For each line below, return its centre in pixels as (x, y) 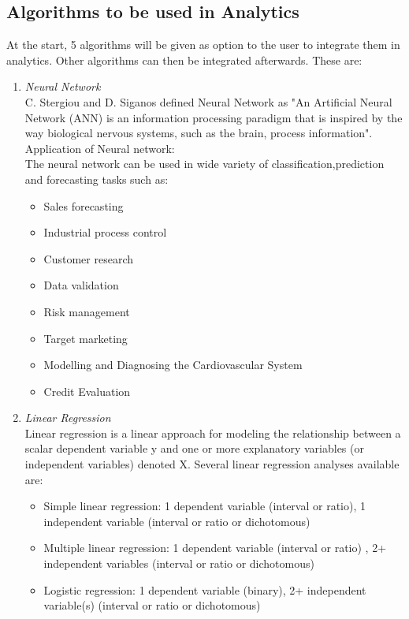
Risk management (87, 311)
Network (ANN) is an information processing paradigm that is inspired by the (214, 117)
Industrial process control (105, 232)
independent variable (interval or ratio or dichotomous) (177, 521)
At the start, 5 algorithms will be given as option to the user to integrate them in (203, 45)
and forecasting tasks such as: (97, 179)
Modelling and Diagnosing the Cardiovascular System (173, 365)
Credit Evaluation (87, 391)
